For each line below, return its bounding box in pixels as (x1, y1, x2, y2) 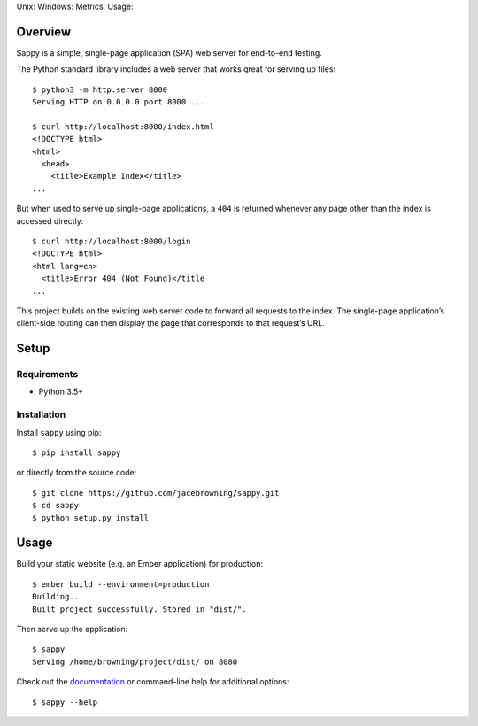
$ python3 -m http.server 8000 (32, 84, 168, 95)
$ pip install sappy (32, 448, 121, 458)
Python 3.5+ (38, 386, 84, 398)
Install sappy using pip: (16, 427, 102, 437)
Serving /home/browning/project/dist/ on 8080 (32, 656, 238, 667)
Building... (32, 591, 84, 602)
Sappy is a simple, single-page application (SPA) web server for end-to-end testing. (16, 47, 322, 58)
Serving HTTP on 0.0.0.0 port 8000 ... (32, 97, 205, 107)
